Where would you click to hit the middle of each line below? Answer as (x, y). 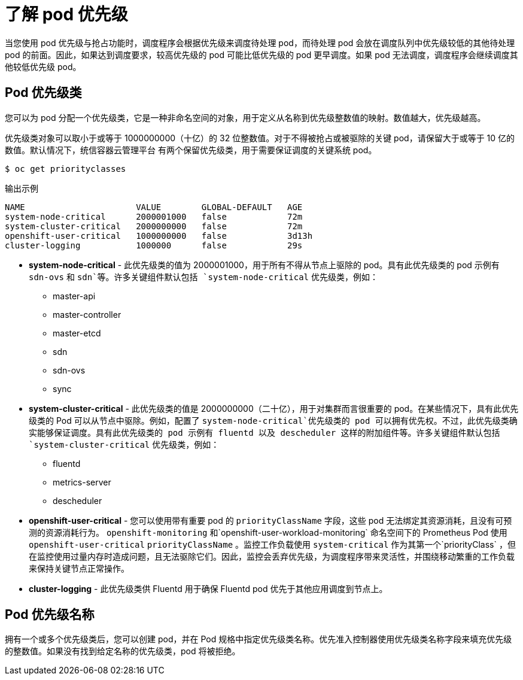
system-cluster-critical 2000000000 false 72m (154, 226)
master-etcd (77, 333)
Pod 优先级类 (43, 93)
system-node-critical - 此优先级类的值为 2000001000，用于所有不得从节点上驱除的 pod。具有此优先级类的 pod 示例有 (264, 265)
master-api (74, 296)
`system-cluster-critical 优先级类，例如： (124, 444)
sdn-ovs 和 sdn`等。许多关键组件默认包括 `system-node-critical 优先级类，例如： (203, 277)
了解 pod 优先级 (66, 14)
